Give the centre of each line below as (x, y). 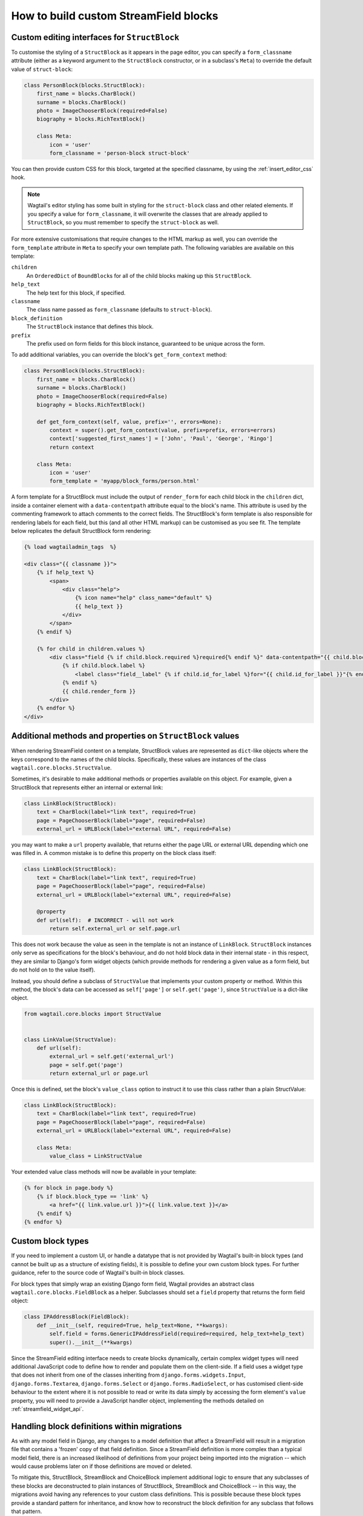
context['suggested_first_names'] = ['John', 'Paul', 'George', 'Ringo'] (161, 439)
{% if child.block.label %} (103, 666)
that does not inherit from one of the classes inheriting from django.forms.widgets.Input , (129, 1375)
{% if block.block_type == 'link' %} (93, 1196)
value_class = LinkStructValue (96, 1156)
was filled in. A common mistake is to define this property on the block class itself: (114, 853)
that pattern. (27, 1511)
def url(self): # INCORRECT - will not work (105, 920)
